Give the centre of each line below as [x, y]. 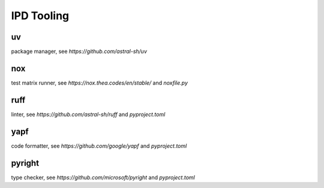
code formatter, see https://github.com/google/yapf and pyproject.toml [99, 146]
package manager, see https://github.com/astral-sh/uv [79, 52]
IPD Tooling [40, 16]
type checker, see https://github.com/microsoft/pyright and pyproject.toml [103, 177]
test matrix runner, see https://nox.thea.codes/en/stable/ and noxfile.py [100, 83]
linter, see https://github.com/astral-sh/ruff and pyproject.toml [88, 114]
